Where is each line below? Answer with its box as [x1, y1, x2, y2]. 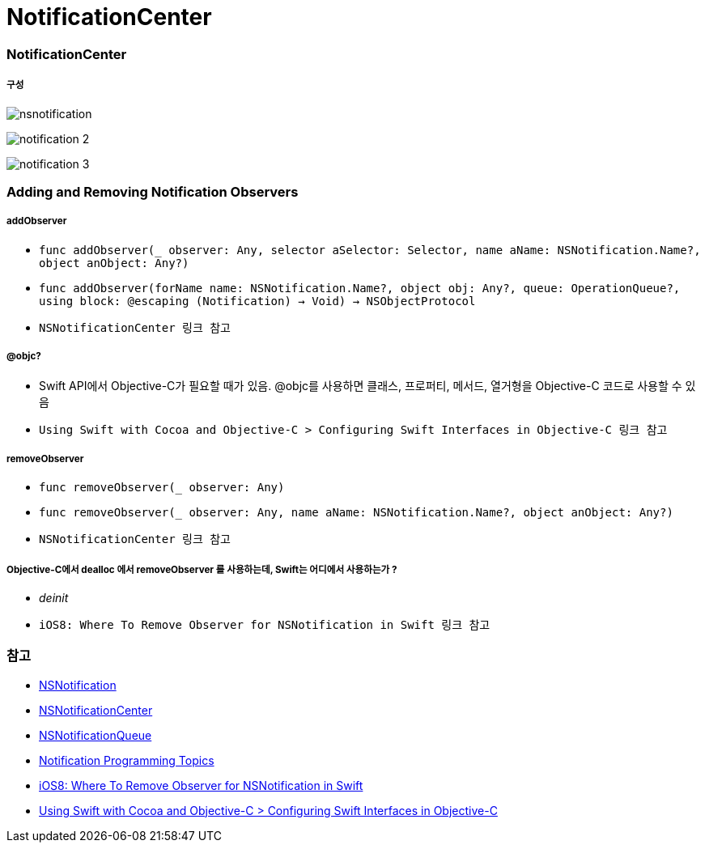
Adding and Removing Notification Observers [6, 183, 299, 200]
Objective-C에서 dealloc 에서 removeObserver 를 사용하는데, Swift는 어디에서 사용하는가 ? [6, 563, 397, 575]
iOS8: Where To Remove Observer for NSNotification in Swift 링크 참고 [39, 618, 491, 632]
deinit [39, 591, 69, 605]
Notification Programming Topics [39, 753, 214, 767]
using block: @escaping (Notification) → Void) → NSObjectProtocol [39, 294, 476, 308]
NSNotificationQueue [39, 728, 152, 742]
